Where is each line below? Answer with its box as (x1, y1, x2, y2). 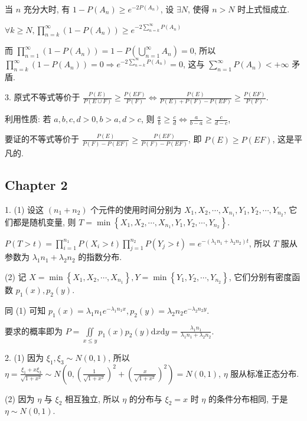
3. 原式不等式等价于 (5, 91, 80, 103)
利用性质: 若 (5, 113, 51, 125)
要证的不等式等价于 (5, 133, 79, 145)
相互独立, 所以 (65, 392, 120, 404)
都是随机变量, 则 (12, 215, 76, 228)
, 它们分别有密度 (228, 270, 292, 282)
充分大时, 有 (23, 3, 70, 15)
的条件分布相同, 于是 (208, 392, 288, 404)
